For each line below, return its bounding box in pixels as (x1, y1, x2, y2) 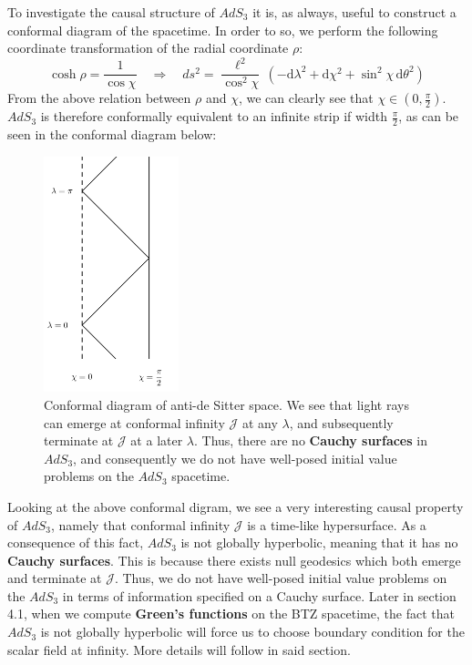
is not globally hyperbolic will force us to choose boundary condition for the (40, 622, 465, 641)
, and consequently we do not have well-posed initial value (73, 448, 397, 467)
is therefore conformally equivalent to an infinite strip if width (40, 107, 388, 126)
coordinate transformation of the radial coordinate (7, 38, 289, 57)
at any (241, 413, 278, 432)
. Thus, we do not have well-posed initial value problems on (114, 568, 447, 588)
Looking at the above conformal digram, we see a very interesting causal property (7, 496, 464, 516)
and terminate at (7, 568, 102, 588)
